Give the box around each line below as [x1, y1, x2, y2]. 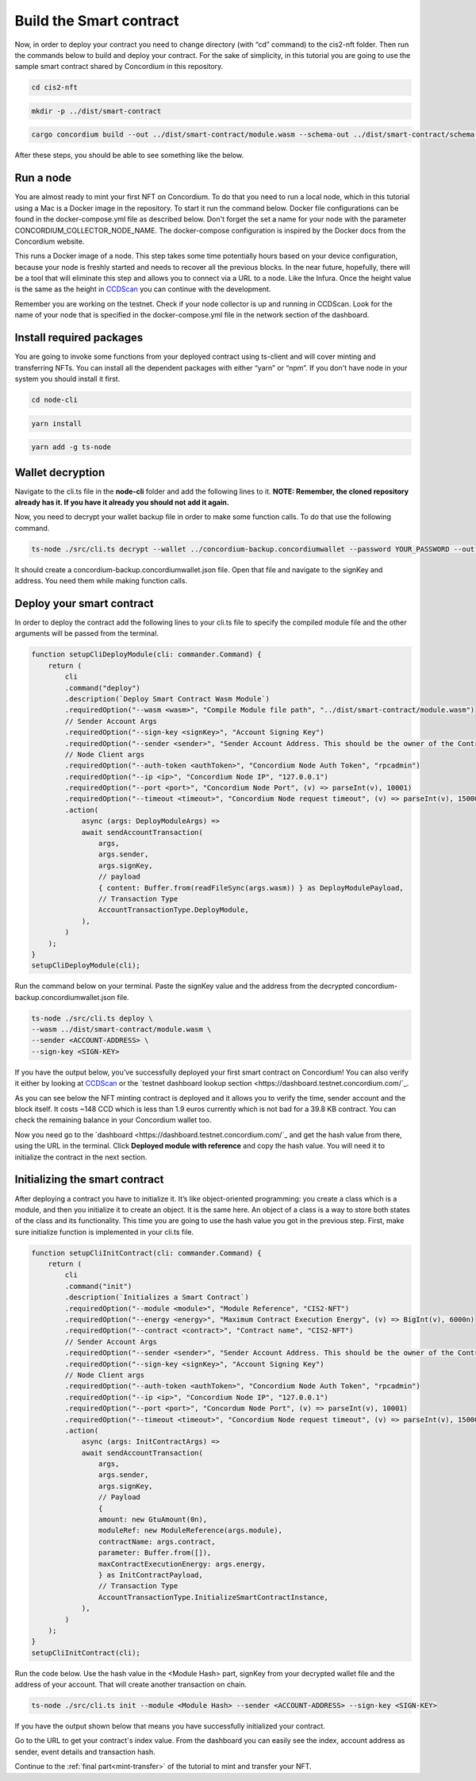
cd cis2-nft [31, 83, 79, 92]
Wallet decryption [14, 465, 106, 479]
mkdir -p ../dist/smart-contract [31, 106, 162, 115]
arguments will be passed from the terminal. [14, 629, 159, 638]
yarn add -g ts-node [31, 443, 111, 452]
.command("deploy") [64, 683, 140, 692]
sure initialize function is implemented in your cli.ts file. [14, 1227, 194, 1237]
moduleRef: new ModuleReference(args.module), [98, 1526, 283, 1535]
